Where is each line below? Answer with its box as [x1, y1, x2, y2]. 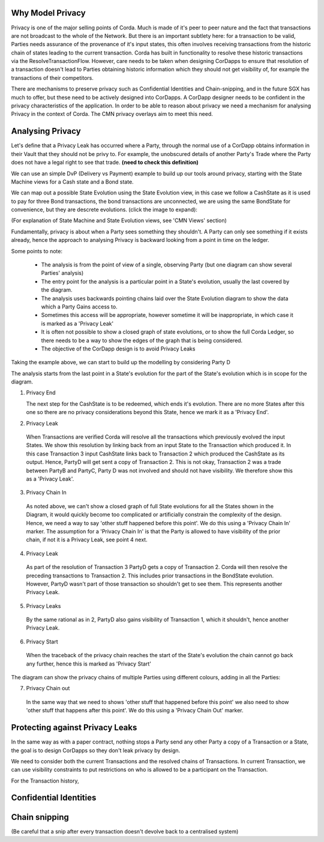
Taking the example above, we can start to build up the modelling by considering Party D [11, 359, 231, 366]
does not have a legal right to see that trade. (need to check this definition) [11, 159, 199, 166]
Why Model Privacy [11, 8, 86, 18]
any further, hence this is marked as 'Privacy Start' [26, 660, 151, 667]
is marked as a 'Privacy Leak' [41, 320, 114, 327]
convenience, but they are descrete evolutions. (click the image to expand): [11, 206, 198, 213]
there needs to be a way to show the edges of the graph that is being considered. [41, 337, 243, 344]
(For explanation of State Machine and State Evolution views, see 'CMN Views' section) [11, 217, 227, 224]
